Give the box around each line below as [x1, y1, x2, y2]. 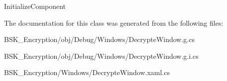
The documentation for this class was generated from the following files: [4, 17, 224, 28]
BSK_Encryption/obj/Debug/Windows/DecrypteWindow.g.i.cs [4, 50, 199, 61]
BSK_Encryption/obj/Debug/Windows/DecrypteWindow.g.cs [4, 34, 195, 44]
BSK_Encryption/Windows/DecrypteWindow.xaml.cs [4, 67, 170, 78]
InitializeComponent [4, 1, 66, 11]
